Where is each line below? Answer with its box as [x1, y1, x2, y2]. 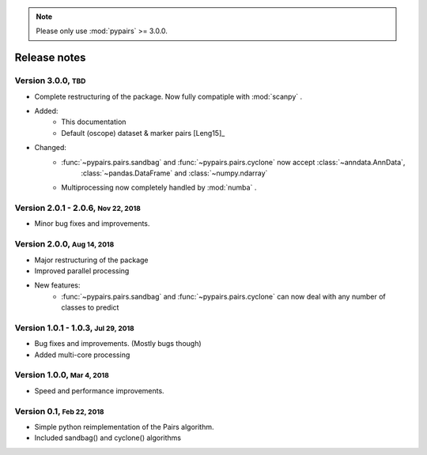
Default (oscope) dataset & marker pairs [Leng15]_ [61, 128, 225, 137]
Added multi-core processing [34, 350, 130, 359]
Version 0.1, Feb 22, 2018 [14, 405, 104, 416]
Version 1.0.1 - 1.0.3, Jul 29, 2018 [14, 322, 134, 333]
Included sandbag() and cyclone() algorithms [34, 433, 182, 442]
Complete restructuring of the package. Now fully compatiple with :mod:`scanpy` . [34, 92, 303, 101]
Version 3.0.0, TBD [14, 75, 86, 86]
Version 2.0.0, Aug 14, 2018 [14, 239, 115, 250]
